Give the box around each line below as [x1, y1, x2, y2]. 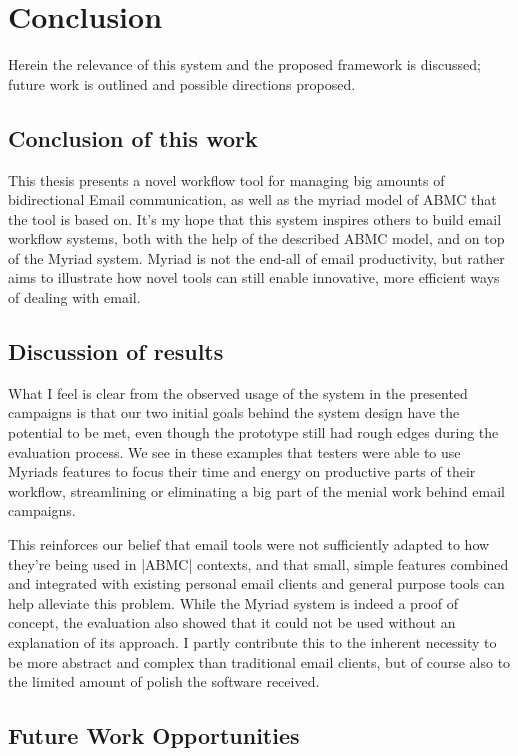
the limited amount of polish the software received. [8, 671, 320, 692]
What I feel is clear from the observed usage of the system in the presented [8, 382, 468, 403]
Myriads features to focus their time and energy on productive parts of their [8, 461, 476, 482]
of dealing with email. [8, 287, 141, 308]
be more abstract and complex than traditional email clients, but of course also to [8, 651, 511, 672]
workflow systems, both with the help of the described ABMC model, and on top [8, 228, 505, 249]
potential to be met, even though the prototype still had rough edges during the [8, 422, 499, 443]
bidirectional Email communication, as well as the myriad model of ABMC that [8, 189, 497, 210]
